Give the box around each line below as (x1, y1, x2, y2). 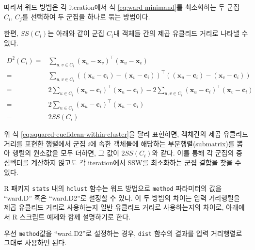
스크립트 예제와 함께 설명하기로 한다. (19, 211, 131, 221)
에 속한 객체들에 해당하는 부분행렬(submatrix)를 (90, 138, 235, 148)
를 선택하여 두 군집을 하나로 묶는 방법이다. (22, 11, 150, 21)
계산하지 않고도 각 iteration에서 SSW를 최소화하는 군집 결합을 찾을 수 (31, 157, 241, 167)
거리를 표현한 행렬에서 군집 (4, 138, 86, 148)
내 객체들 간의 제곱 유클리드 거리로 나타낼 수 (113, 28, 248, 38)
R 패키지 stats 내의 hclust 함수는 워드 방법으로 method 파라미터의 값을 (4, 183, 222, 193)
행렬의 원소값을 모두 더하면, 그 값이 (12, 148, 119, 158)
